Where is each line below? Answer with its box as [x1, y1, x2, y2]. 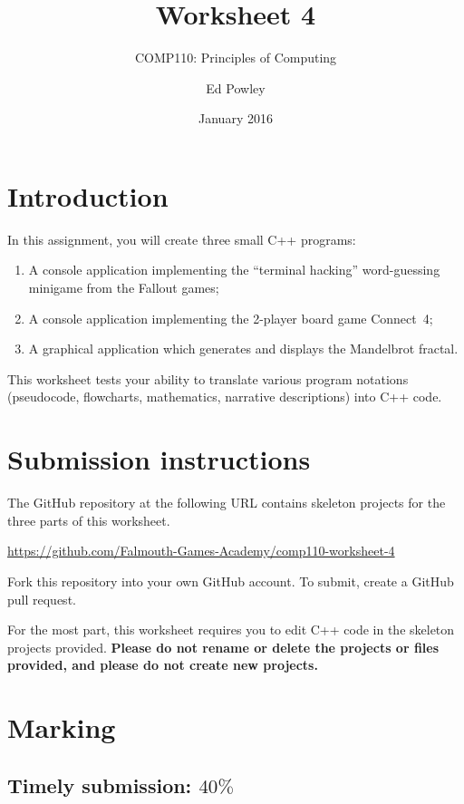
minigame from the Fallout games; [28, 278, 219, 297]
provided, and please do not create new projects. [7, 655, 318, 674]
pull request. [7, 589, 76, 608]
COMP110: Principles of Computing [134, 48, 337, 67]
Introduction [7, 177, 169, 214]
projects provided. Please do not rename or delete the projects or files [7, 637, 440, 656]
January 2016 [198, 109, 273, 128]
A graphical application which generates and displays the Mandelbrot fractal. [28, 339, 459, 358]
